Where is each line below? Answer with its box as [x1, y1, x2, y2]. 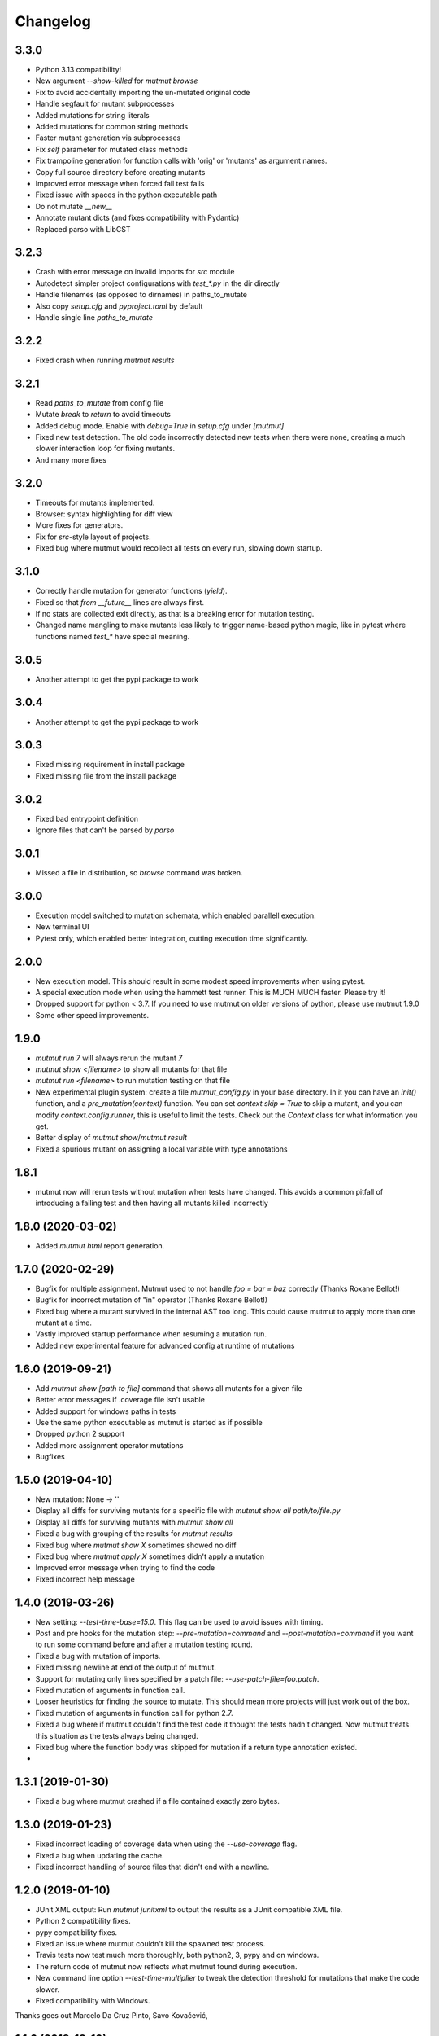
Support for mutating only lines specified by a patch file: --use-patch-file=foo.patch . [35, 1674, 319, 1683]
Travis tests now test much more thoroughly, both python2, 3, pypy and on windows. [35, 1950, 319, 1960]
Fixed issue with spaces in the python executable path [35, 190, 218, 200]
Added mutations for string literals [35, 110, 150, 120]
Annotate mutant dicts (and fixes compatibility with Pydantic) [35, 213, 240, 223]
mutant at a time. [35, 1318, 93, 1327]
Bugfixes [35, 1452, 65, 1462]
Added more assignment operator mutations [35, 1440, 184, 1450]
